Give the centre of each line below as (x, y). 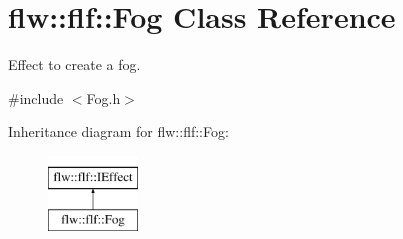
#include (36, 97)
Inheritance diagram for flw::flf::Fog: (118, 131)
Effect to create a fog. (74, 64)
